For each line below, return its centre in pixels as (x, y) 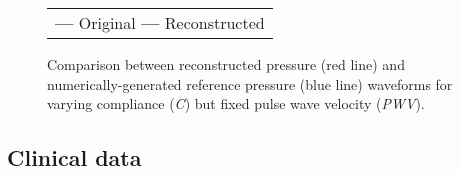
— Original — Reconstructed (160, 22)
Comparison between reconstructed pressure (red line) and (226, 64)
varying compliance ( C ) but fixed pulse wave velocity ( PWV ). (236, 103)
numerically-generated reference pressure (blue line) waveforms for (250, 83)
